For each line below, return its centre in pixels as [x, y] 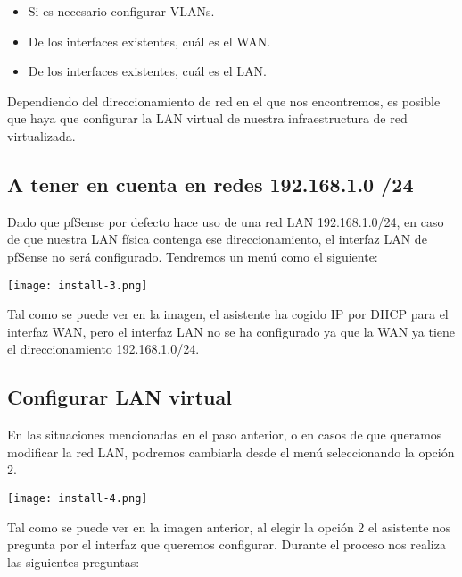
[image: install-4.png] [78, 498]
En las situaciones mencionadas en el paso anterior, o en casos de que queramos [225, 435]
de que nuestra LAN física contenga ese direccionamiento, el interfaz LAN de [217, 239]
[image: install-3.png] [78, 285]
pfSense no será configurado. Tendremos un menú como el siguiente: [193, 256]
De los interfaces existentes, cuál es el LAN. [147, 71]
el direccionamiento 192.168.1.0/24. [103, 349]
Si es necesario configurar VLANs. [121, 11]
